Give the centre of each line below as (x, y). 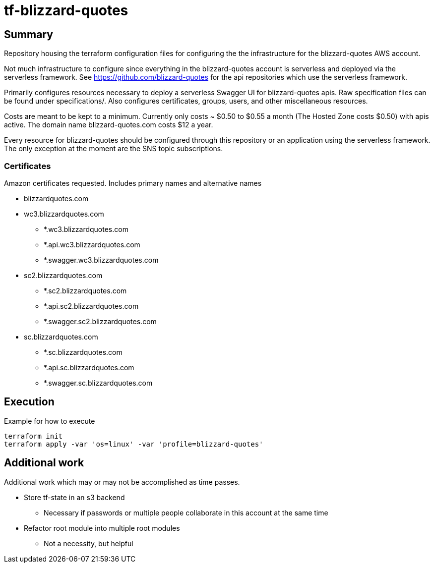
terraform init (33, 436)
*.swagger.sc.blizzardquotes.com (98, 383)
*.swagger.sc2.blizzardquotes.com (100, 321)
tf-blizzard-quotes (66, 10)
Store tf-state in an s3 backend (74, 497)
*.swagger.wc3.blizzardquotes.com (101, 260)
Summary (29, 34)
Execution (29, 402)
